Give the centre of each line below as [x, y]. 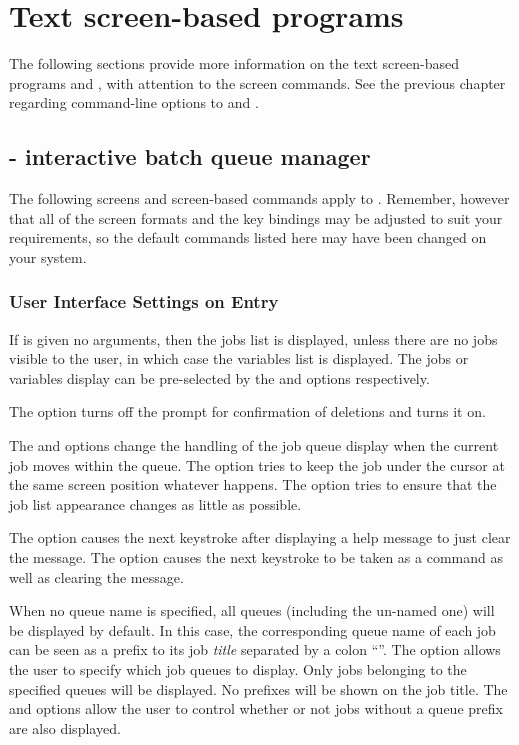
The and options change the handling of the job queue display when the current [254, 445]
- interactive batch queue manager [190, 156]
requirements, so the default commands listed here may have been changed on [248, 237]
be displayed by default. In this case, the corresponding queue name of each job [252, 629]
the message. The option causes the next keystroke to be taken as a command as [256, 557]
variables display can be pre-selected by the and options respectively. [219, 377]
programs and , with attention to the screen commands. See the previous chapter [257, 82]
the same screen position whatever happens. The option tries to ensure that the [253, 484]
